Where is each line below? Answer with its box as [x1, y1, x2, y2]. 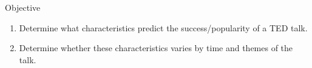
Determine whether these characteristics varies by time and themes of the [19, 42, 293, 54]
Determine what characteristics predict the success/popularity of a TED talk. [19, 21, 308, 34]
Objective [5, 1, 41, 13]
